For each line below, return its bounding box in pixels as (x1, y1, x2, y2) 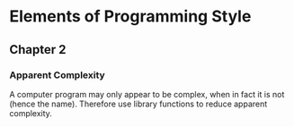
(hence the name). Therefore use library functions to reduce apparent (9, 98, 268, 109)
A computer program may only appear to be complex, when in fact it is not (9, 89, 285, 99)
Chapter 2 (9, 42, 67, 57)
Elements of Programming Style (9, 6, 252, 27)
